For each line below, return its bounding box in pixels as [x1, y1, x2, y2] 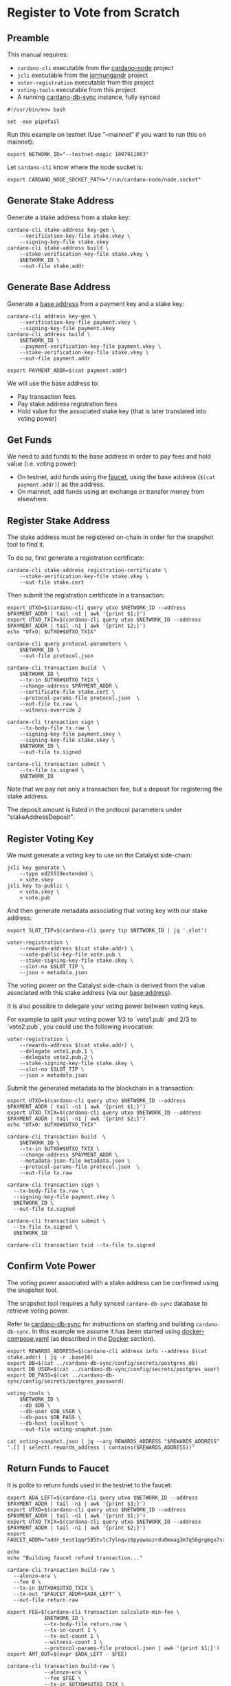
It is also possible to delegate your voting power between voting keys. [7, 1002, 205, 1010]
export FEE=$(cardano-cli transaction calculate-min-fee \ [7, 1608, 180, 1615]
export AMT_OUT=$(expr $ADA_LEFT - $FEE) [7, 1650, 128, 1658]
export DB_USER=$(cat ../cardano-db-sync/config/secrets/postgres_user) [7, 1366, 220, 1372]
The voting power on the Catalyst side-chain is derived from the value [7, 981, 206, 989]
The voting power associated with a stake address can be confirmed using [7, 1278, 219, 1287]
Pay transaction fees [16, 392, 76, 400]
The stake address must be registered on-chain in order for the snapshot [7, 533, 214, 541]
